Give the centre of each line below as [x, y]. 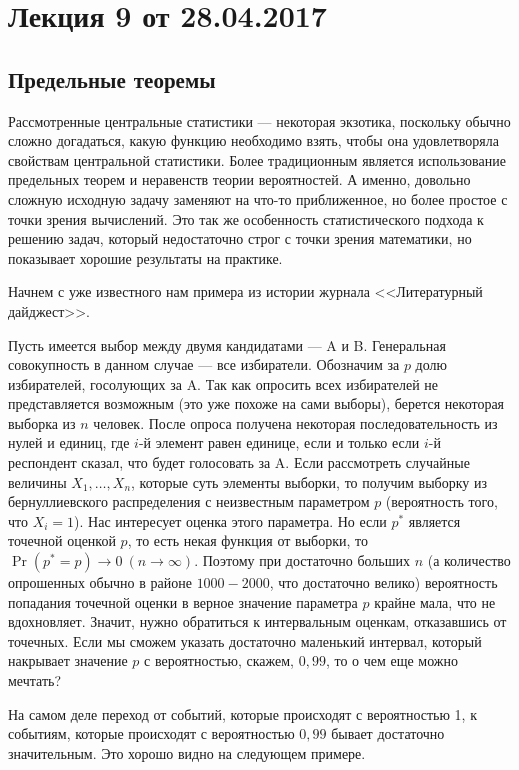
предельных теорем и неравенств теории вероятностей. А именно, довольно [239, 179]
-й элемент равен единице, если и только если [279, 442]
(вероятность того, [441, 501]
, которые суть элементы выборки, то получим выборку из [309, 481]
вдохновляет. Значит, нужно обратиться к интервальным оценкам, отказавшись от [257, 621]
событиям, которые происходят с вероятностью [151, 733]
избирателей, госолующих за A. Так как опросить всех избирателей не [223, 383]
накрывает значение [68, 660]
